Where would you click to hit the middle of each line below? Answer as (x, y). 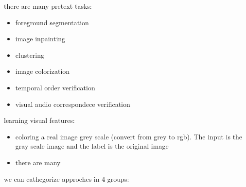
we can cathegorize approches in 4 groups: (67, 178)
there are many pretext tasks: (48, 6)
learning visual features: (39, 120)
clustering (30, 55)
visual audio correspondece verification (73, 104)
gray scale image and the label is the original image (92, 146)
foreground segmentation (52, 22)
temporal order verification (55, 87)
